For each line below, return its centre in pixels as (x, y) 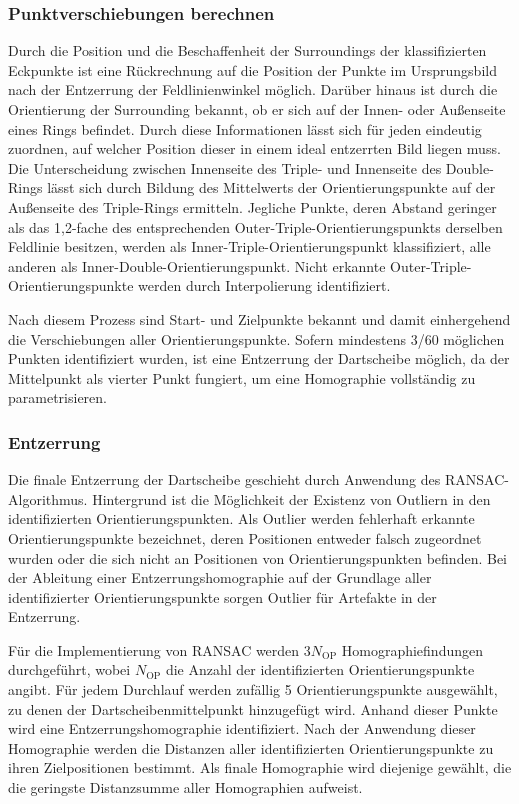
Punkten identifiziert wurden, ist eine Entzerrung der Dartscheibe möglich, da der (259, 358)
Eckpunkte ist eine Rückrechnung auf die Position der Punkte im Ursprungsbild (252, 69)
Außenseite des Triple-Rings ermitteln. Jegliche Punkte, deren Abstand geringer (252, 206)
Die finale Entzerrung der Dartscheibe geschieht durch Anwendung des (224, 479)
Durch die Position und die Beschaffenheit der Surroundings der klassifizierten (247, 50)
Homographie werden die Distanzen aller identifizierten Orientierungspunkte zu (251, 747)
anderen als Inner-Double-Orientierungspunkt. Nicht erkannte (197, 265)
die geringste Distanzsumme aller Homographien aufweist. (185, 787)
